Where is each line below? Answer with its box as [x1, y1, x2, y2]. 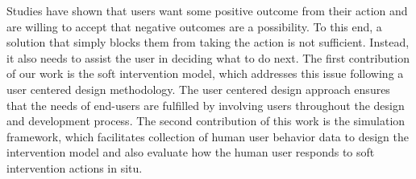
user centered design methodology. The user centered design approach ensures [6, 80, 390, 97]
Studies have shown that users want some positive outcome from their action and [6, 2, 408, 18]
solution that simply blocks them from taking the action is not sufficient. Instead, [6, 34, 410, 51]
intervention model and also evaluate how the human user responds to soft [6, 144, 375, 161]
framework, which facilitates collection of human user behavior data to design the [6, 128, 409, 144]
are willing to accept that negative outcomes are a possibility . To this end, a [6, 18, 382, 35]
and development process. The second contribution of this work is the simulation [6, 112, 406, 129]
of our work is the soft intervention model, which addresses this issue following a [6, 65, 404, 82]
